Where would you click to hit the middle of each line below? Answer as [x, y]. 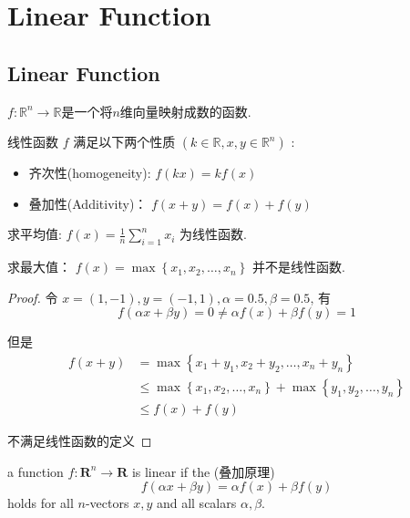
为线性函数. [213, 234]
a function [36, 471]
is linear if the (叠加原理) [203, 471]
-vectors [107, 503]
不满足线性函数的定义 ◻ [80, 441]
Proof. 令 [33, 297]
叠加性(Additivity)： [88, 203]
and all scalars [196, 503]
